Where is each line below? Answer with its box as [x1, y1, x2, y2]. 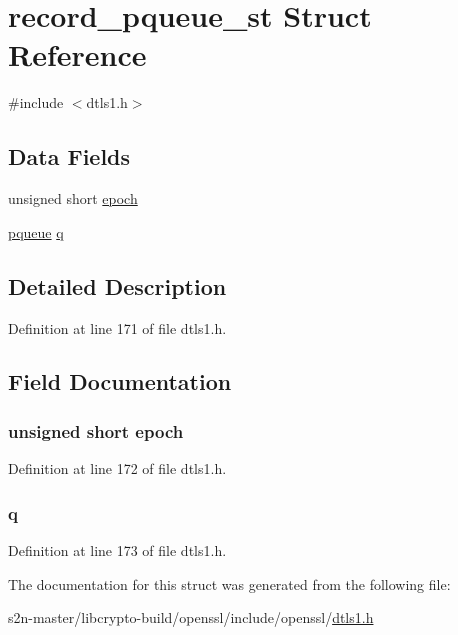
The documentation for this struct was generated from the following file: [8, 573, 451, 594]
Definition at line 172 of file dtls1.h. [8, 458, 227, 479]
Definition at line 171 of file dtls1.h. [8, 317, 227, 338]
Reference [8, 34, 147, 75]
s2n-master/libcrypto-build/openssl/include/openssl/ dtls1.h [8, 607, 374, 628]
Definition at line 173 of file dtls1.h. [8, 539, 227, 560]
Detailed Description [8, 270, 227, 301]
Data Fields [8, 141, 131, 172]
